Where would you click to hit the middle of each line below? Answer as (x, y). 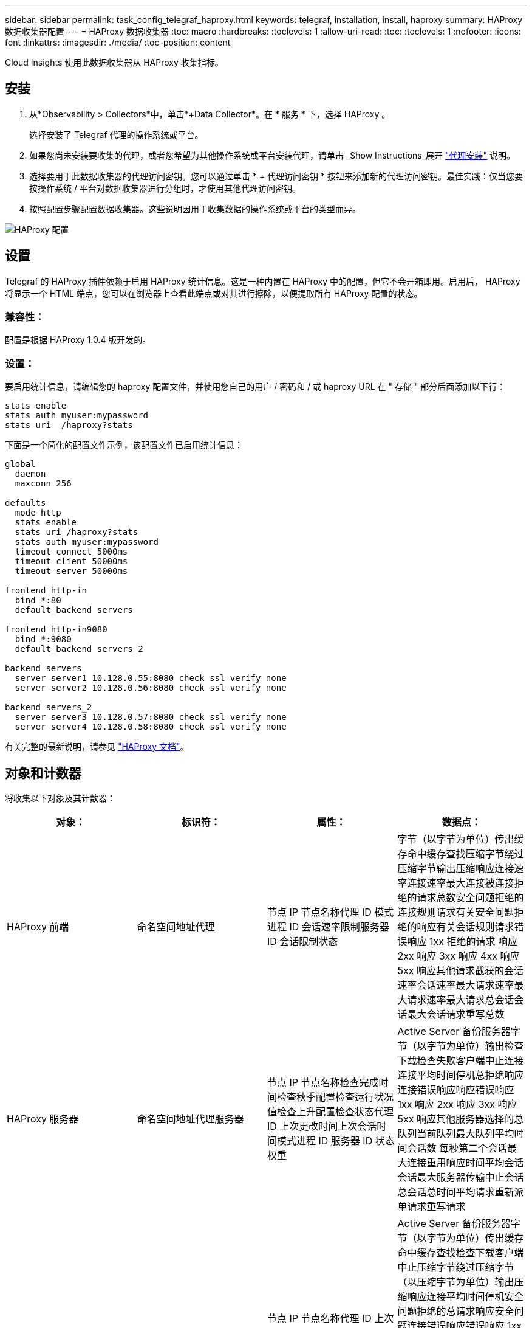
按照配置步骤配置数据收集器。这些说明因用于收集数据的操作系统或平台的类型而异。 (195, 209)
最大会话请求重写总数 (456, 1015)
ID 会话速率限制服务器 (339, 927)
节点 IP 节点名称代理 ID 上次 (331, 1319)
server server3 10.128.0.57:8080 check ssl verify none (151, 717)
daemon (30, 474)
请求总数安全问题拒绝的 (470, 898)
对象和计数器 (43, 773)
